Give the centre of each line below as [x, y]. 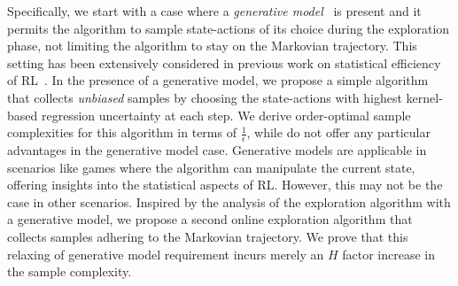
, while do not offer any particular [338, 132]
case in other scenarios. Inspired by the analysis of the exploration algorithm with [229, 201]
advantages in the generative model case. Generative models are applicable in [217, 149]
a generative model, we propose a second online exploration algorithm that [210, 219]
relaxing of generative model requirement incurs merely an [166, 254]
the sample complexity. [70, 271]
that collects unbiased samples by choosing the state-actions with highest [205, 97]
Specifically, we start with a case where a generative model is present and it [214, 11]
